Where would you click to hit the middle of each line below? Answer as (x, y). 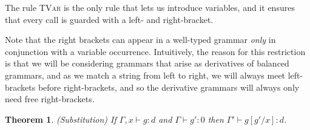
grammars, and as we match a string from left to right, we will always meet (145, 75)
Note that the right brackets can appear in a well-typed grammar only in (140, 40)
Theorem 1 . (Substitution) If (61, 119)
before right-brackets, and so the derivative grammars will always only (169, 87)
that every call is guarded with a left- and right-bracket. (109, 19)
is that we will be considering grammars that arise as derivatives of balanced (147, 63)
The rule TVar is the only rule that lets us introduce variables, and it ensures (150, 7)
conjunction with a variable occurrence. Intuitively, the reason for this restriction (155, 51)
